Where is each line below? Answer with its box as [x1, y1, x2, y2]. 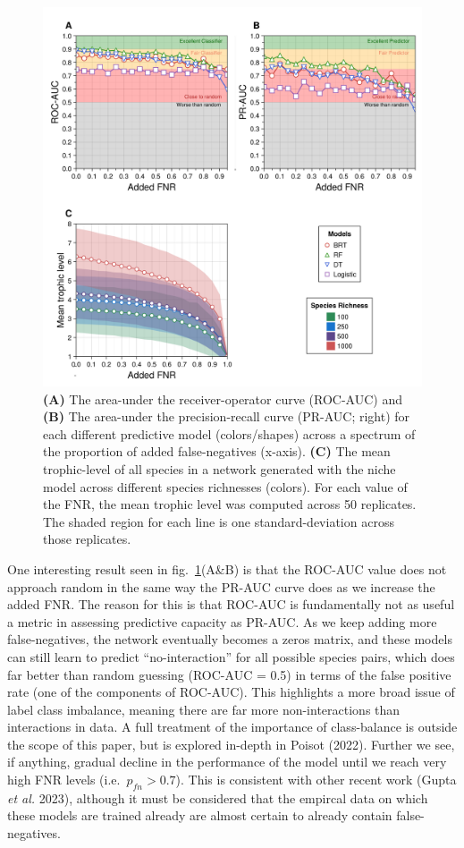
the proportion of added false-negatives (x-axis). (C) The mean [43, 442, 391, 461]
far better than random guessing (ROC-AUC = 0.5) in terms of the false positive [7, 665, 451, 683]
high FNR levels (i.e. [7, 770, 121, 789]
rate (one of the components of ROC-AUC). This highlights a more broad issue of [7, 683, 455, 701]
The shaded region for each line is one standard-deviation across [43, 512, 394, 530]
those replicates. [43, 530, 131, 548]
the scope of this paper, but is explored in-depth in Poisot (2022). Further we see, [7, 734, 455, 753]
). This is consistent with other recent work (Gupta [175, 770, 457, 789]
